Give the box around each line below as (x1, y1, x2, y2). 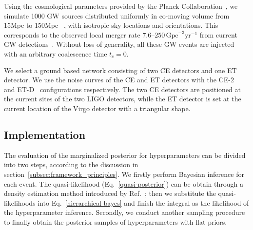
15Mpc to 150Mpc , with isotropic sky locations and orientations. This (4, 20, 218, 30)
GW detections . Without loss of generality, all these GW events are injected (4, 39, 234, 49)
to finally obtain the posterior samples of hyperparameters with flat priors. (4, 216, 227, 227)
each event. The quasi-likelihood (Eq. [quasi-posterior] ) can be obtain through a (4, 178, 243, 189)
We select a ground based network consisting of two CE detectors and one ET (4, 65, 237, 75)
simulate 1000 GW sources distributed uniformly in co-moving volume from (4, 10, 230, 20)
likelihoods (4, 197, 36, 208)
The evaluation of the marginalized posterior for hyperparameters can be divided (4, 150, 246, 160)
